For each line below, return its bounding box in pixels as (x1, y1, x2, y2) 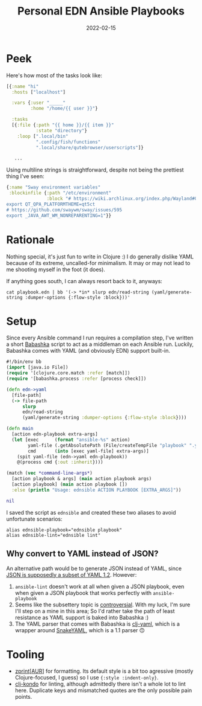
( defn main (6, 426, 34, 432)
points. (14, 693, 32, 701)
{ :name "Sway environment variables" (6, 184, 101, 191)
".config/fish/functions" (35, 139, 101, 145)
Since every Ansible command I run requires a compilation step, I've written (6, 334, 194, 342)
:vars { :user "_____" (11, 100, 66, 106)
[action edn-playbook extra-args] (11, 431, 98, 437)
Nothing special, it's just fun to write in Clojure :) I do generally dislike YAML (6, 252, 194, 260)
